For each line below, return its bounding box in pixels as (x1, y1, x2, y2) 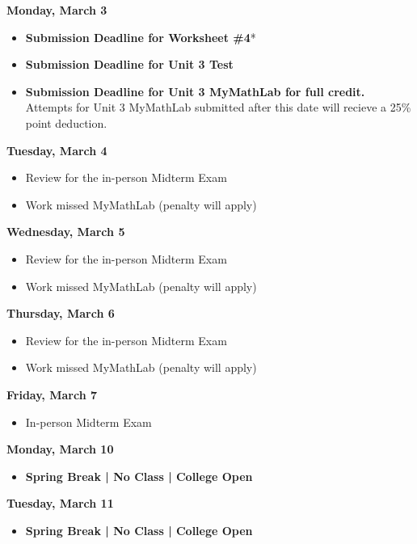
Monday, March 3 (6, 2, 107, 18)
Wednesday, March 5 (6, 223, 125, 240)
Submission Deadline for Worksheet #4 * (25, 28, 256, 45)
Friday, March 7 (6, 386, 98, 403)
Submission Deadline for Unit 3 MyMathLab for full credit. (25, 82, 365, 99)
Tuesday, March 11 (6, 495, 114, 512)
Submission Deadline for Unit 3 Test (25, 56, 234, 73)
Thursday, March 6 (6, 305, 115, 322)
